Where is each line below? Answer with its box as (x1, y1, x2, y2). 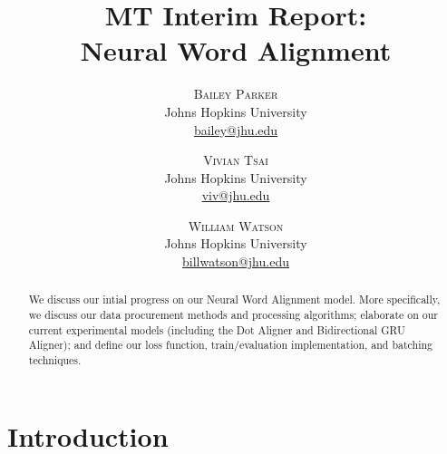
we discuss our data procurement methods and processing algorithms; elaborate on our (28, 307, 439, 323)
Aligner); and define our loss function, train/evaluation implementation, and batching (28, 337, 433, 353)
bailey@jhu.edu (193, 120, 278, 139)
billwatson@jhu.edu (182, 252, 289, 271)
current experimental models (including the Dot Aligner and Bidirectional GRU (28, 322, 405, 337)
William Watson (188, 216, 284, 235)
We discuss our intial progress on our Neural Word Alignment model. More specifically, (28, 292, 441, 307)
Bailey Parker (193, 84, 278, 103)
